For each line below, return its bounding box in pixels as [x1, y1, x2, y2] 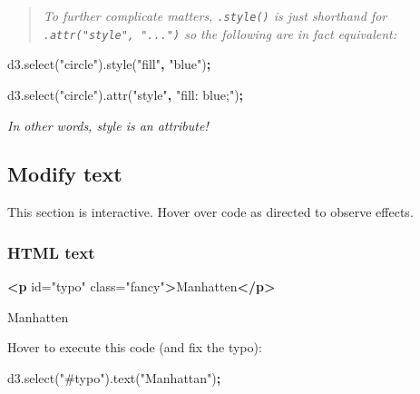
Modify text [7, 160, 122, 188]
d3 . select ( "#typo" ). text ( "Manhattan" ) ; [7, 368, 221, 387]
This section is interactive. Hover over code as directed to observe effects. [7, 202, 414, 222]
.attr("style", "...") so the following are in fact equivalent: [43, 24, 397, 43]
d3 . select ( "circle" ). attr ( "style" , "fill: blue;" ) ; [7, 84, 244, 103]
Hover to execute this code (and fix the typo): [7, 338, 262, 357]
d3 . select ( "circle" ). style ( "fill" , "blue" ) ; [7, 54, 211, 74]
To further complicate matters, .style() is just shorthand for [43, 6, 387, 25]
